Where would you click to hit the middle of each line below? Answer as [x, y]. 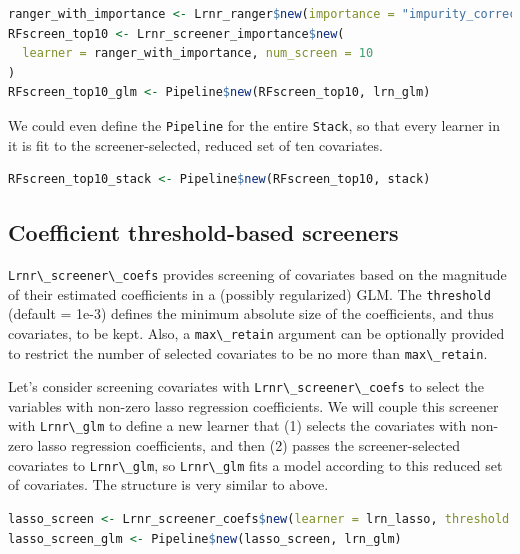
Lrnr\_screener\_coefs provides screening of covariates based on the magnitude [257, 274]
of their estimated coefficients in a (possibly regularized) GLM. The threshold [249, 293]
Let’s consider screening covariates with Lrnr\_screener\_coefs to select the [246, 386]
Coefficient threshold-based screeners [203, 232]
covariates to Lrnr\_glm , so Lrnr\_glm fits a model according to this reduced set [255, 464]
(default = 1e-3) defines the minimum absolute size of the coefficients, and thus [251, 313]
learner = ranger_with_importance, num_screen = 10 [198, 53]
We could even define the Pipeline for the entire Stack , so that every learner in [254, 124]
